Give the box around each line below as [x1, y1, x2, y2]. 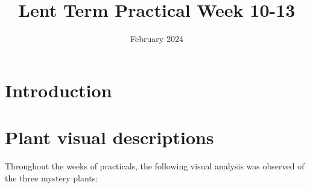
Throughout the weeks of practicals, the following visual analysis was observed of [5, 160, 305, 172]
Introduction [5, 77, 112, 102]
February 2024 [130, 32, 183, 45]
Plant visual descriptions [5, 125, 214, 150]
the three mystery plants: [5, 171, 98, 184]
